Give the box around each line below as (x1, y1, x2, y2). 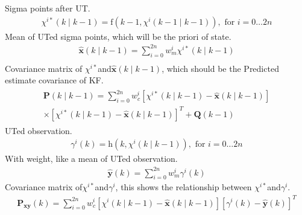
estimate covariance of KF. (5, 74, 104, 86)
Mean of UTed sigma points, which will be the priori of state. (5, 30, 231, 42)
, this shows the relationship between (115, 181, 252, 193)
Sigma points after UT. (5, 2, 90, 14)
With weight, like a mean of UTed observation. (5, 152, 178, 165)
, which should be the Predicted (162, 62, 279, 74)
